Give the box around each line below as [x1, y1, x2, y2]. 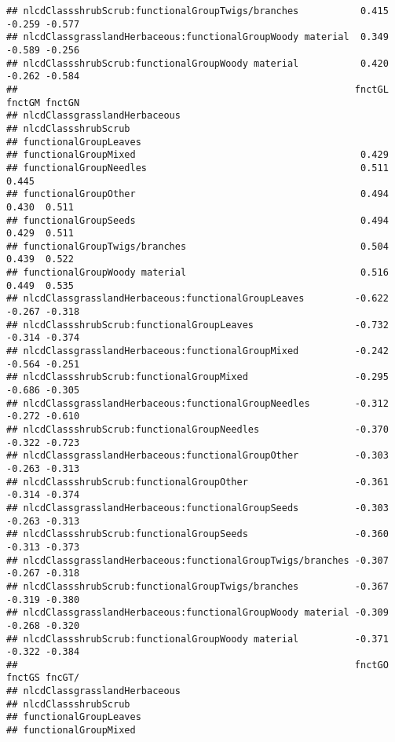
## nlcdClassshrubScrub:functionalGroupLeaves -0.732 [6, 319, 389, 331]
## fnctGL [6, 83, 389, 95]
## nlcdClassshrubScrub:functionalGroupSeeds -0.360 [6, 528, 389, 540]
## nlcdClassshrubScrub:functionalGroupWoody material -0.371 [6, 633, 389, 645]
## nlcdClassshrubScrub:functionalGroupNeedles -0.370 [6, 424, 389, 435]
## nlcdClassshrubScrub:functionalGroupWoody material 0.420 [6, 57, 389, 69]
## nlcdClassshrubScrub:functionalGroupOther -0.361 [6, 476, 389, 488]
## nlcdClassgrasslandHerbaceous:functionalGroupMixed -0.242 [6, 345, 389, 357]
